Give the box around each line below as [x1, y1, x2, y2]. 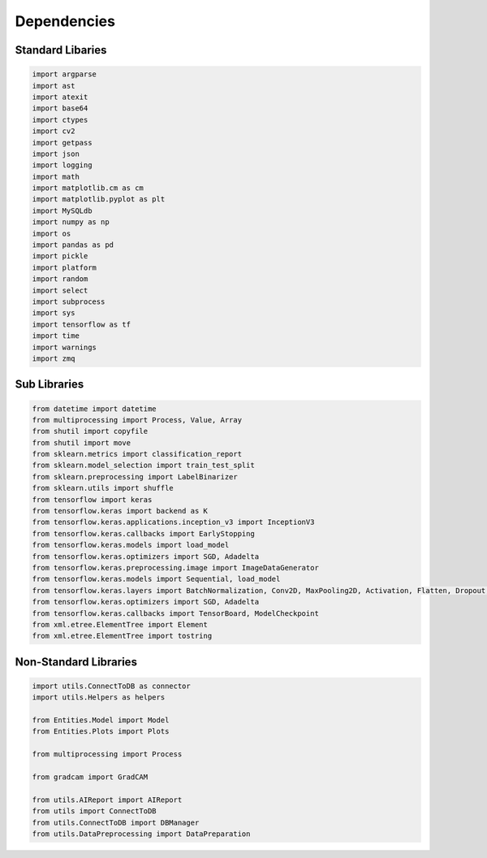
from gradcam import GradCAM [32, 773, 149, 782]
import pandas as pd [32, 240, 114, 249]
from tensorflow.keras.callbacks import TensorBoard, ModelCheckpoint [32, 609, 320, 617]
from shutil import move [32, 438, 131, 447]
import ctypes [32, 115, 88, 124]
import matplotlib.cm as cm [32, 184, 144, 193]
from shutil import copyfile [32, 427, 149, 436]
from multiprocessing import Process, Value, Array [32, 415, 243, 424]
